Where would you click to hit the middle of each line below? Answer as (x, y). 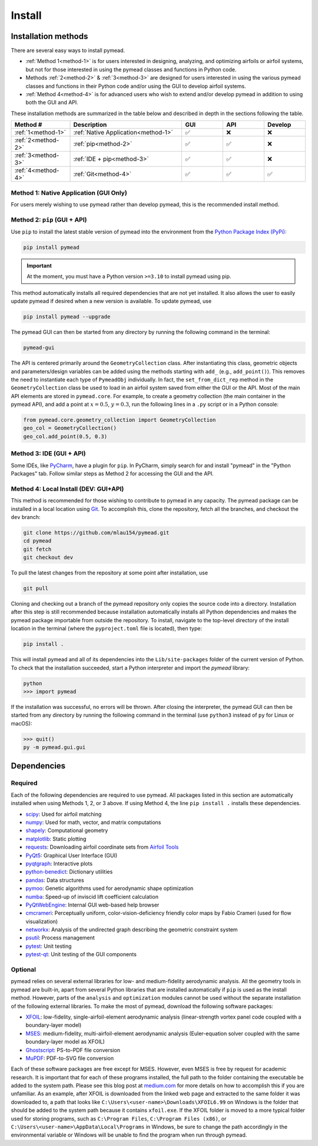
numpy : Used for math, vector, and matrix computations (93, 822)
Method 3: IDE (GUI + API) (48, 454)
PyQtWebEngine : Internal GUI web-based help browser (92, 905)
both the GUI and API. (52, 103)
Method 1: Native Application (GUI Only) (69, 193)
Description (90, 125)
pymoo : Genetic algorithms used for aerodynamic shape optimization (110, 888)
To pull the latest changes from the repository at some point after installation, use (110, 573)
